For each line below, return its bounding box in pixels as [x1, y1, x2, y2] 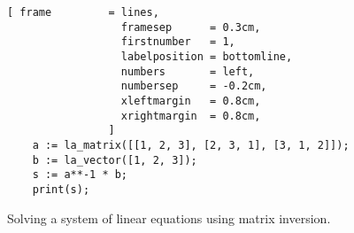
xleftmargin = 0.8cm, [120, 94, 261, 107]
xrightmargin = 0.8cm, [120, 109, 261, 122]
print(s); [32, 183, 90, 196]
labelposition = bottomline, [120, 50, 293, 63]
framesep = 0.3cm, [120, 20, 261, 34]
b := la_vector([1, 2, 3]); [32, 153, 197, 167]
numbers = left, [120, 65, 255, 78]
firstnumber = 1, [120, 35, 235, 49]
